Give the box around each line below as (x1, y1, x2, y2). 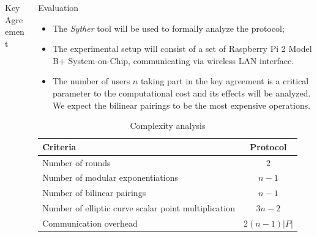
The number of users (52, 75, 130, 87)
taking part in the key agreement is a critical (140, 75, 309, 87)
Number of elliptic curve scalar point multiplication (42, 202, 235, 214)
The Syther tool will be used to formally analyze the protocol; (52, 21, 285, 34)
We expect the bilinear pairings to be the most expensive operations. (52, 98, 311, 111)
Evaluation (38, 1, 79, 13)
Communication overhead (42, 216, 138, 229)
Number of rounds (42, 156, 111, 169)
